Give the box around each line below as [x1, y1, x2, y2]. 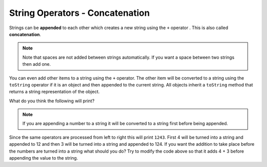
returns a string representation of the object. [9, 89, 100, 95]
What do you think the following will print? [9, 98, 95, 104]
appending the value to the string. [9, 155, 78, 161]
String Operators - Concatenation [9, 7, 150, 18]
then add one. [22, 61, 51, 67]
